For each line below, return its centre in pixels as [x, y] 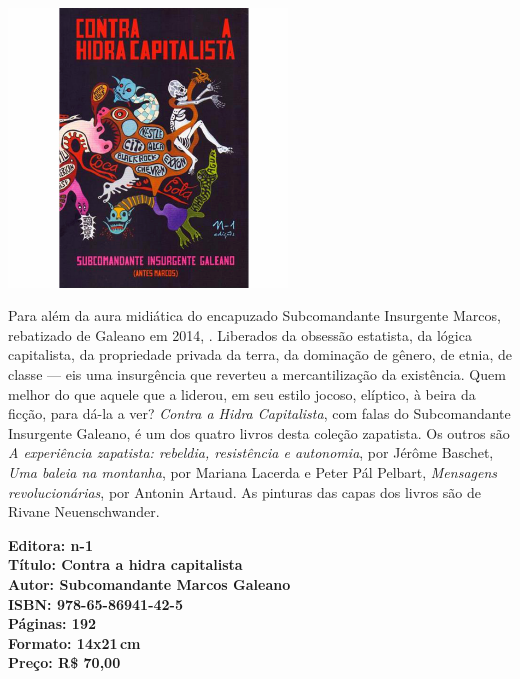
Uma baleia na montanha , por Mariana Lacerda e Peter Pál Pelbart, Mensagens [253, 472]
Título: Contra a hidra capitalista [125, 564]
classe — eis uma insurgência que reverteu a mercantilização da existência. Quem [257, 374]
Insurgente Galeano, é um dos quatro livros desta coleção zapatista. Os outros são [259, 432]
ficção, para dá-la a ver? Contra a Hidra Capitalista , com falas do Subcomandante [259, 413]
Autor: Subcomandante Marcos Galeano [149, 583]
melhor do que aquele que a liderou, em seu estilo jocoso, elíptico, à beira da [242, 393]
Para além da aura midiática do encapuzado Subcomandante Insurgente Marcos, [254, 315]
